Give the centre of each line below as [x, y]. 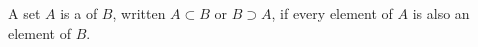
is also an [441, 13]
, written [139, 13]
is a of [79, 13]
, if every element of [332, 13]
